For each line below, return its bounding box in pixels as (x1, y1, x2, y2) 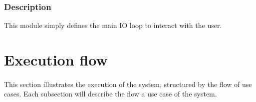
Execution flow (4, 49, 108, 69)
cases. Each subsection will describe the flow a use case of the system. (4, 88, 217, 99)
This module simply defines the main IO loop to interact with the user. (4, 20, 222, 30)
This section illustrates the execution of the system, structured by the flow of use (4, 78, 252, 89)
